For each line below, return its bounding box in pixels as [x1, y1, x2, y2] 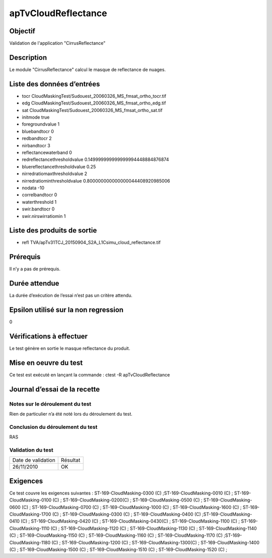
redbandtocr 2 [22, 135, 52, 141]
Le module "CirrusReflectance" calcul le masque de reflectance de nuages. [9, 66, 166, 73]
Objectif [9, 27, 35, 35]
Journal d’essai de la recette [9, 385, 100, 394]
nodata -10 [22, 185, 45, 191]
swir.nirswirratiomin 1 [22, 213, 66, 219]
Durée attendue [9, 279, 59, 288]
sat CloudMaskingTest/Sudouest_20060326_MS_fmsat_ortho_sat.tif [22, 107, 163, 113]
